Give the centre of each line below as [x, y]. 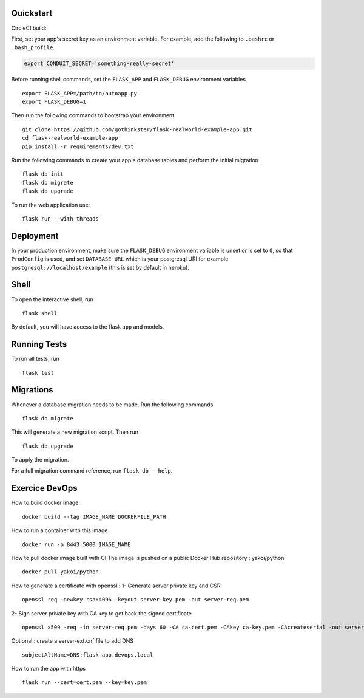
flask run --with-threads [61, 218]
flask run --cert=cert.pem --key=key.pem [84, 683]
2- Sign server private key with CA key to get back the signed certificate [102, 613]
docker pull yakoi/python [61, 572]
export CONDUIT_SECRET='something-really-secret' [99, 63]
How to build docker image [45, 503]
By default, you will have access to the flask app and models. [88, 327]
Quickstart [32, 13]
